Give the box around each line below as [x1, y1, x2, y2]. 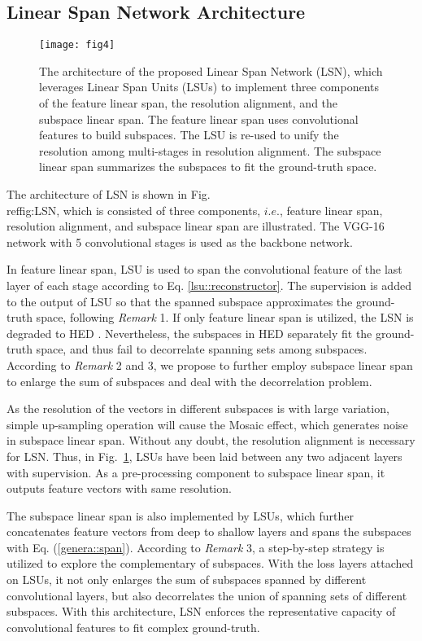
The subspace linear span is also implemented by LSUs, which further [7, 507, 354, 524]
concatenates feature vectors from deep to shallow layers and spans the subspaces [7, 523, 411, 540]
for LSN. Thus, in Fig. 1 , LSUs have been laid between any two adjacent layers [7, 447, 402, 464]
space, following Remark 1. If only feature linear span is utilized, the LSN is [36, 309, 414, 326]
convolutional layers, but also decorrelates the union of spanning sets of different [7, 586, 407, 604]
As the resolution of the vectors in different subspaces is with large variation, [7, 400, 389, 417]
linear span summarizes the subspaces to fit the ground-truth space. [39, 158, 377, 175]
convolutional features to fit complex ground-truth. [7, 618, 260, 635]
